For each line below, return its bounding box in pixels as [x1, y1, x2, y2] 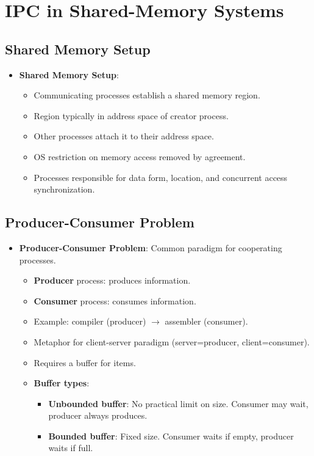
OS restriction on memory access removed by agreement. [34, 150, 246, 163]
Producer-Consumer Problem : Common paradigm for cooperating [19, 241, 282, 254]
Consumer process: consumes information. [34, 294, 196, 307]
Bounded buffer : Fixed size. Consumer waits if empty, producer [48, 429, 294, 442]
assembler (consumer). [165, 315, 248, 328]
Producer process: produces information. [34, 274, 191, 287]
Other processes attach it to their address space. [34, 130, 214, 142]
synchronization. [34, 183, 95, 196]
